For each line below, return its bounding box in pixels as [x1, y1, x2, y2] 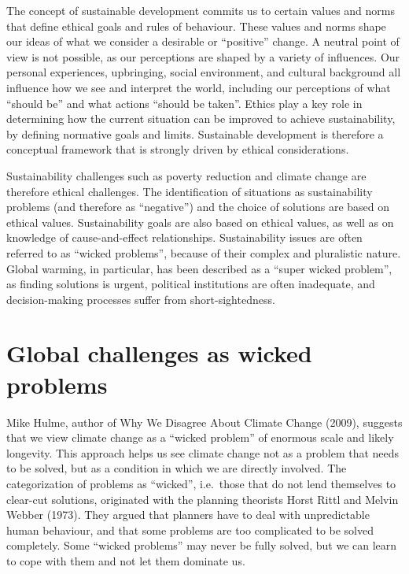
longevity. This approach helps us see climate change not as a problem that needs [6, 444, 400, 461]
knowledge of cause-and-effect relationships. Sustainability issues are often [6, 229, 363, 246]
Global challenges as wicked [6, 337, 312, 369]
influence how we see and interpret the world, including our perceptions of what [6, 79, 391, 95]
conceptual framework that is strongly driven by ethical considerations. [6, 141, 349, 157]
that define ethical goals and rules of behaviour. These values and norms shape [6, 17, 386, 34]
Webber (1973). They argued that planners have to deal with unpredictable [6, 506, 370, 523]
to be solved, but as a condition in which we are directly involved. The [6, 460, 347, 476]
